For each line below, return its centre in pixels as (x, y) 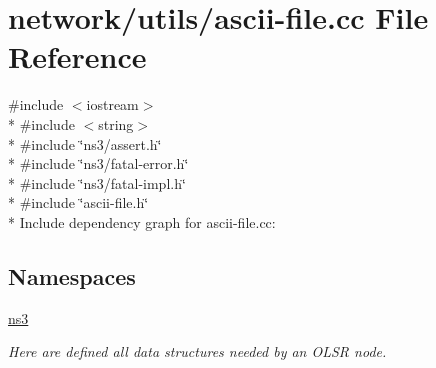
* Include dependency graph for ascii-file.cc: (142, 221)
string (116, 123)
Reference (77, 56)
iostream (112, 104)
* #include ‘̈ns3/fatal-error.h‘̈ (98, 163)
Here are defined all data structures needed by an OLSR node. (197, 351)
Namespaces (72, 275)
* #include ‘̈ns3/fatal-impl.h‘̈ (97, 182)
